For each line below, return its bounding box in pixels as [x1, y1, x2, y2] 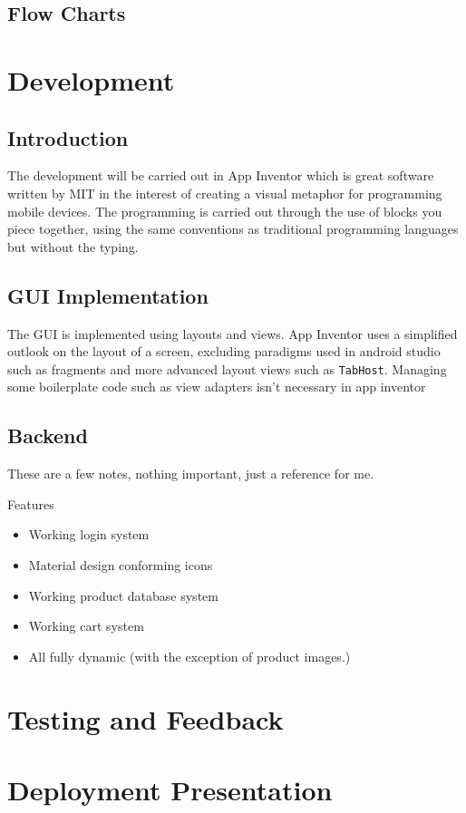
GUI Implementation [7, 281, 209, 309]
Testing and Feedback [7, 700, 284, 737]
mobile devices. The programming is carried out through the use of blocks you [7, 201, 442, 220]
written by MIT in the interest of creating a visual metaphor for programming [7, 183, 442, 202]
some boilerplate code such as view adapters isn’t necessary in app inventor [7, 377, 426, 396]
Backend [7, 421, 88, 450]
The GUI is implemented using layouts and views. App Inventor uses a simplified [7, 324, 458, 343]
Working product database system [28, 586, 218, 605]
